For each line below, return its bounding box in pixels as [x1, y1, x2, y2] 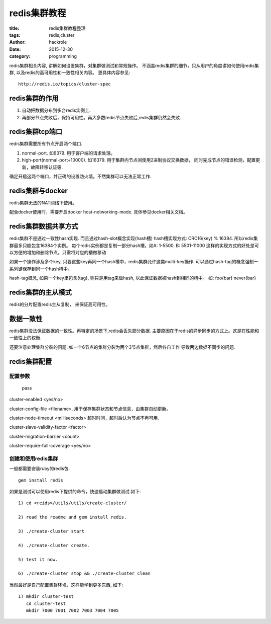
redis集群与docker [9, 186, 68, 195]
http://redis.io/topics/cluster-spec [18, 81, 111, 87]
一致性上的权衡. [9, 335, 42, 341]
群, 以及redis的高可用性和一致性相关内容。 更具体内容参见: [9, 69, 130, 75]
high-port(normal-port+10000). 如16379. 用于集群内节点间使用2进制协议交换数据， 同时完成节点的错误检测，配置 [22, 157, 256, 163]
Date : [9, 46, 21, 52]
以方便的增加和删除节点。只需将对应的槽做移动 [9, 250, 106, 256]
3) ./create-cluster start [18, 528, 85, 534]
